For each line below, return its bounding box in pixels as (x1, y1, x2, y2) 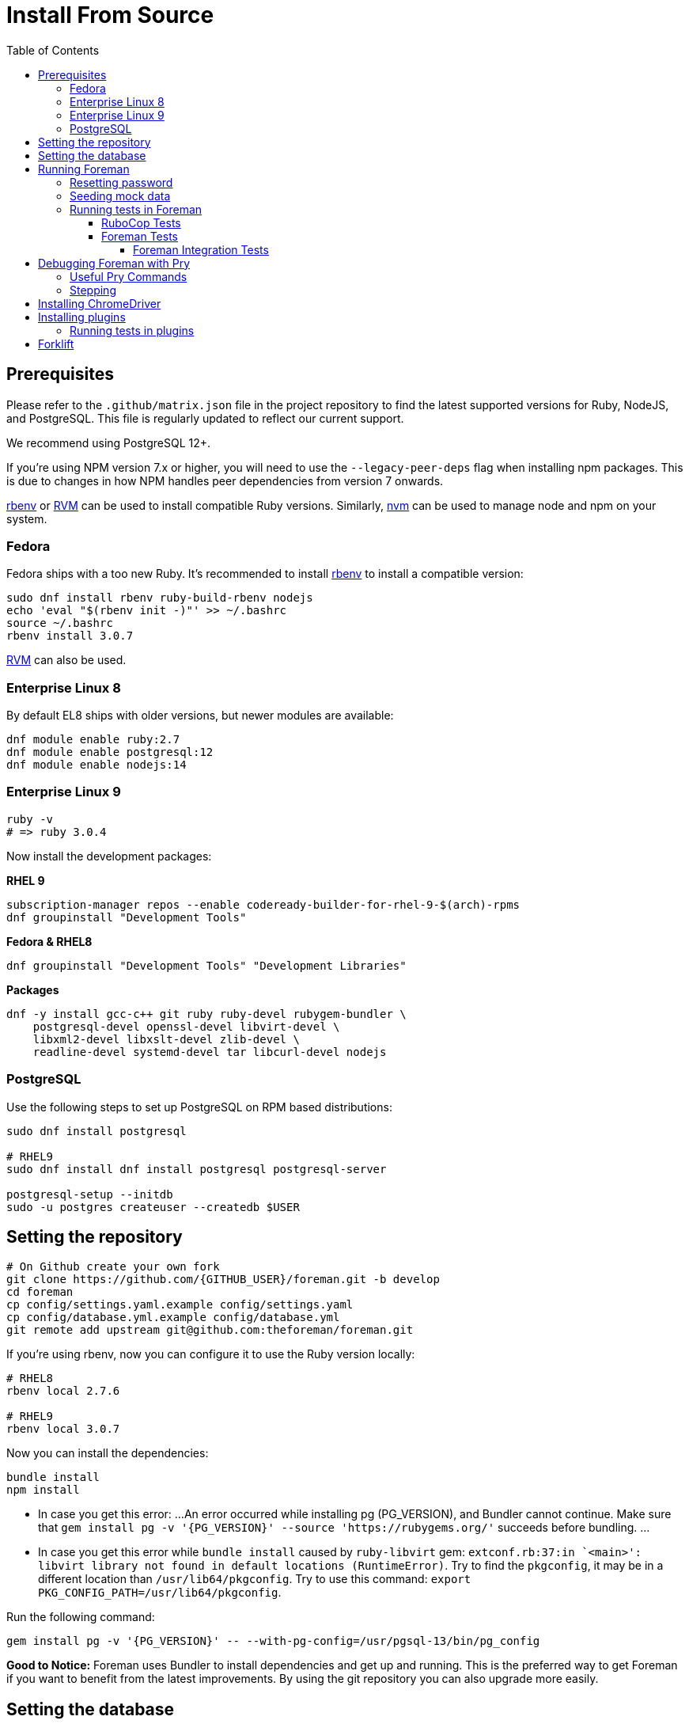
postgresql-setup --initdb (6, 1187, 173, 1201)
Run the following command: (6, 1610, 155, 1624)
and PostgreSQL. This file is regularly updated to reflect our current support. (6, 411, 404, 425)
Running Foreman (38, 161, 130, 176)
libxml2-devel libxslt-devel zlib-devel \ (32, 1032, 300, 1046)
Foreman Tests (101, 229, 178, 243)
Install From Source (6, 2, 214, 28)
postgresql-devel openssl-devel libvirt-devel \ (32, 1020, 340, 1033)
